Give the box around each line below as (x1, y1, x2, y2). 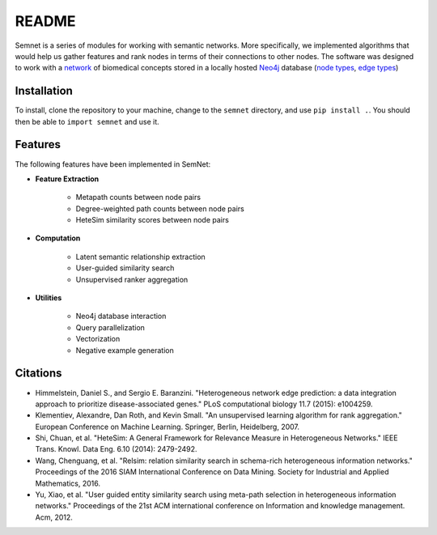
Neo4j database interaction (75, 312, 167, 321)
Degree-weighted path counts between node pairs (75, 203, 244, 214)
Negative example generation (75, 345, 174, 355)
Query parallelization (75, 322, 146, 332)
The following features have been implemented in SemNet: (15, 159, 211, 169)
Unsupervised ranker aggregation (75, 274, 189, 284)
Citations (15, 367, 62, 380)
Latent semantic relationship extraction (75, 252, 206, 261)
